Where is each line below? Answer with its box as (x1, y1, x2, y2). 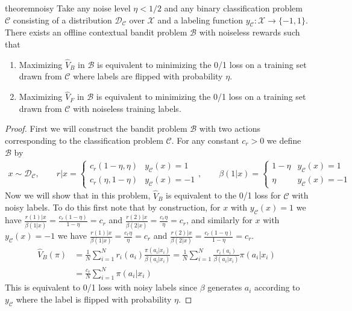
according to (254, 281, 300, 294)
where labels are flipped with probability (73, 70, 223, 82)
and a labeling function (157, 13, 244, 26)
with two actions (199, 122, 260, 135)
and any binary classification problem (164, 2, 303, 14)
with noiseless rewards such (199, 26, 300, 38)
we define (266, 134, 301, 146)
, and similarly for (186, 214, 253, 226)
